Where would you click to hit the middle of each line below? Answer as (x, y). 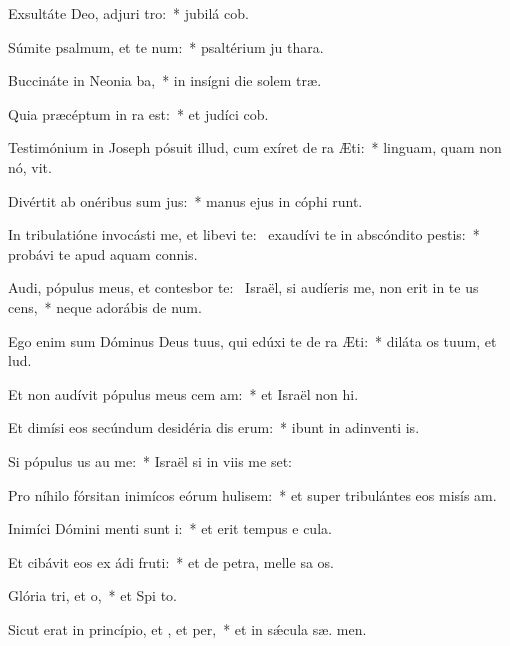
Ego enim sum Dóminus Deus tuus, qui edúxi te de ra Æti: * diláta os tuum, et (252, 340)
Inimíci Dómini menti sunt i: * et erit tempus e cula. (170, 528)
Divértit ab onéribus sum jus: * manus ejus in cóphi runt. (185, 200)
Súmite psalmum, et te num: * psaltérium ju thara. (166, 46)
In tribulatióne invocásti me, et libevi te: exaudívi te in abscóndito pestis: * (244, 234)
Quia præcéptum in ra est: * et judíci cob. (138, 113)
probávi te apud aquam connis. (103, 253)
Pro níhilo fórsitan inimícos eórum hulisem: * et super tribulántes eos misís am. (252, 494)
